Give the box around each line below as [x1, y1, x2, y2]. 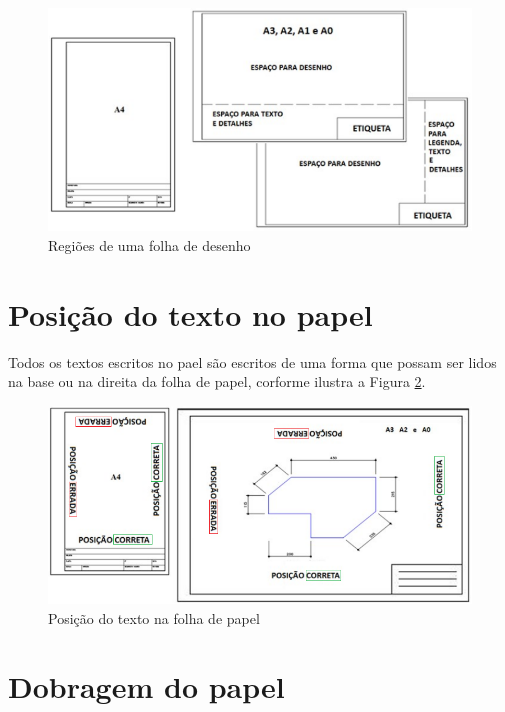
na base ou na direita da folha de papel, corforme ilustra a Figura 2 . [8, 371, 426, 392]
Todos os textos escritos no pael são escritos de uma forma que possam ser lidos [8, 351, 497, 372]
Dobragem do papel [8, 666, 285, 707]
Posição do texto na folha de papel [48, 607, 260, 628]
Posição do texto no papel [8, 293, 373, 334]
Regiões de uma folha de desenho [48, 234, 251, 255]
